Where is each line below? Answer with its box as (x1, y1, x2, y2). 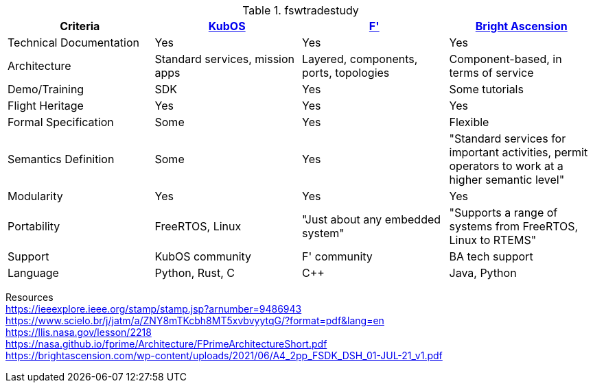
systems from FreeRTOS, (449, 219, 579, 233)
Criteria (60, 19, 100, 33)
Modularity (8, 189, 63, 203)
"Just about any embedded (302, 213, 441, 226)
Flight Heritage (8, 99, 84, 112)
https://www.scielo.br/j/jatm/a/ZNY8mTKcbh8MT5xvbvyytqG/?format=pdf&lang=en (5, 315, 384, 326)
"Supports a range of (449, 206, 558, 219)
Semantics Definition (8, 152, 115, 166)
